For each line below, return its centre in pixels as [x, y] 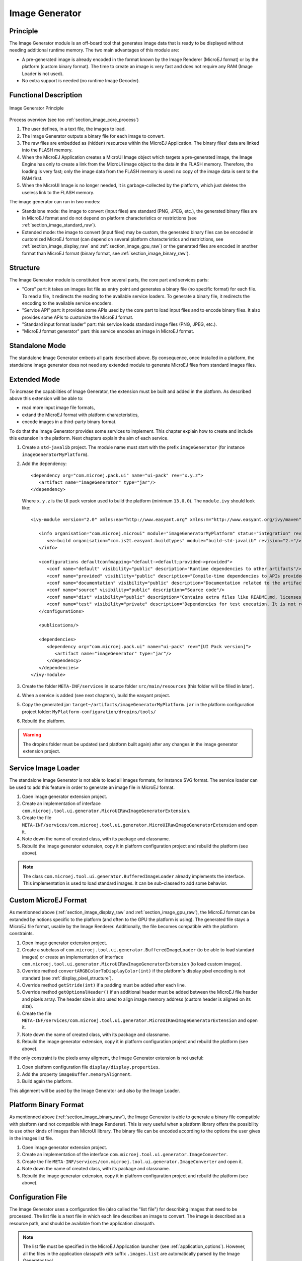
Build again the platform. [47, 1081]
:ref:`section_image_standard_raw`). [59, 225]
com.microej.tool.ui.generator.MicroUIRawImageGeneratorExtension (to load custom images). [132, 964]
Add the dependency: [45, 464]
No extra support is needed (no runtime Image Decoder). [81, 81]
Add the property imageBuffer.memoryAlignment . [77, 1074]
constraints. [22, 934]
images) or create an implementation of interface [72, 957]
